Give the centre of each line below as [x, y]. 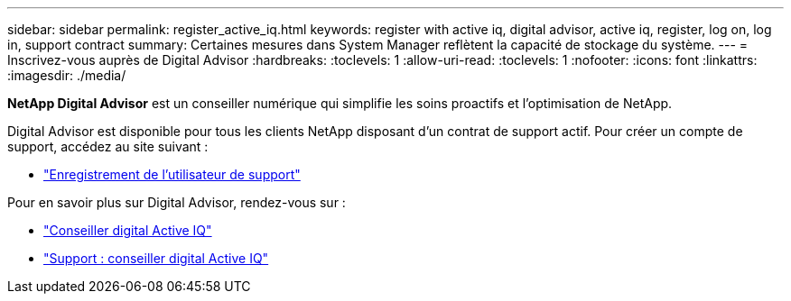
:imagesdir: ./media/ [67, 75]
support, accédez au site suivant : [108, 146]
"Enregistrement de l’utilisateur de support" [172, 174]
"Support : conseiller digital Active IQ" [156, 258]
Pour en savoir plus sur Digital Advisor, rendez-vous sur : [177, 202]
